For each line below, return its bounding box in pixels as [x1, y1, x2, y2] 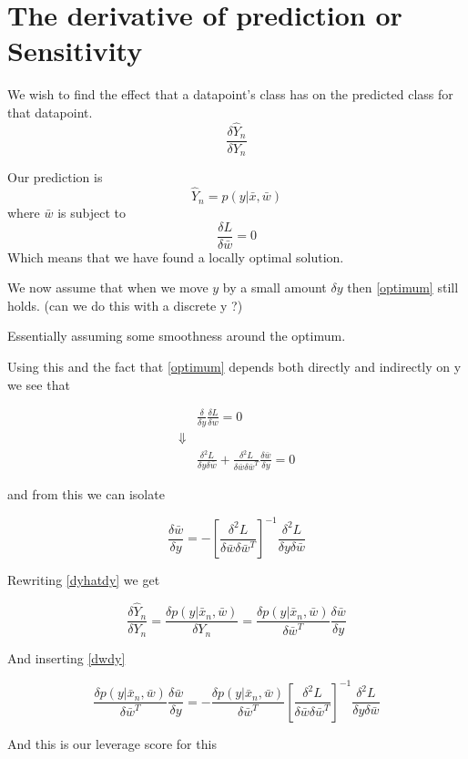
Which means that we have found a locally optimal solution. [7, 247, 344, 266]
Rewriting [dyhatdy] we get [7, 570, 160, 590]
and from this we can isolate [7, 485, 165, 504]
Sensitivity [7, 32, 143, 69]
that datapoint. [7, 102, 93, 121]
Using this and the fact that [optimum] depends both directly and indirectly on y [7, 357, 462, 376]
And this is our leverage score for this [7, 733, 217, 753]
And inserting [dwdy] [7, 648, 126, 667]
